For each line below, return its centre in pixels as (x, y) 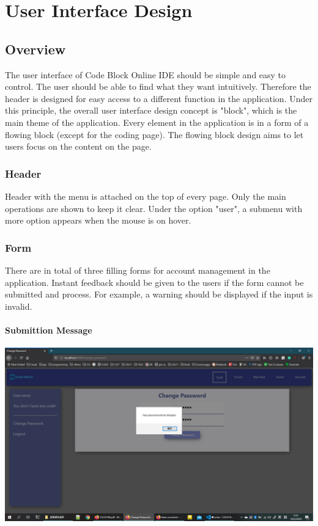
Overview (35, 49)
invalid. (19, 306)
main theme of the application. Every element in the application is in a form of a (157, 122)
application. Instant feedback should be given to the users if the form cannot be (154, 282)
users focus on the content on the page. (78, 146)
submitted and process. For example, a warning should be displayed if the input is (159, 294)
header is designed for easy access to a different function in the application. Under (159, 98)
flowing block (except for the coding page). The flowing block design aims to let (154, 134)
